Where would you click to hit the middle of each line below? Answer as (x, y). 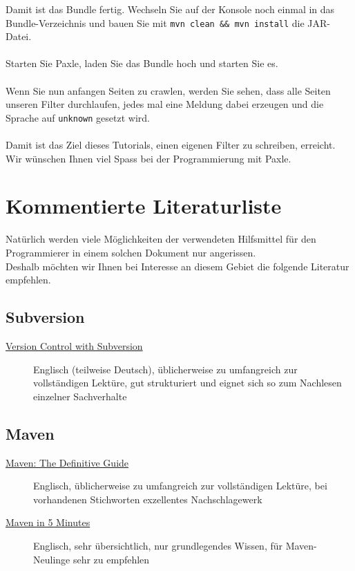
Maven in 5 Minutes (48, 522)
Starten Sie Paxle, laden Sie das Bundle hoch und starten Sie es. (142, 63)
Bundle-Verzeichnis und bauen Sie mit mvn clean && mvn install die (155, 22)
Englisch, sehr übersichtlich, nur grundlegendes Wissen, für (158, 545)
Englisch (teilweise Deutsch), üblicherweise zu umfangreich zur (165, 369)
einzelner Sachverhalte (80, 396)
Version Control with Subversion (74, 345)
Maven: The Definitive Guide (67, 462)
